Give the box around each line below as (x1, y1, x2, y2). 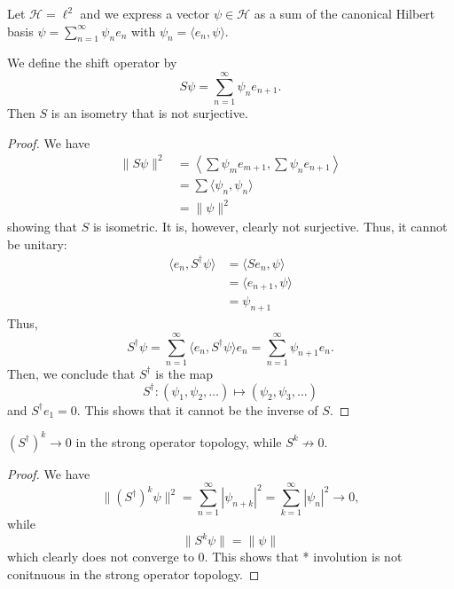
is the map (155, 364, 213, 382)
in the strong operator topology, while (75, 432, 282, 451)
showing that (7, 217, 78, 236)
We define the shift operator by (7, 53, 177, 72)
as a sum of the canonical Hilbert (254, 4, 435, 22)
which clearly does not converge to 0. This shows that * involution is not (7, 547, 403, 566)
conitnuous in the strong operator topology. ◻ (7, 565, 260, 584)
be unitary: (7, 234, 67, 253)
